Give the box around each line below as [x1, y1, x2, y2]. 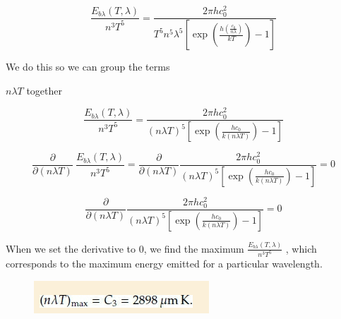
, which [285, 241, 317, 255]
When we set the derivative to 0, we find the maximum [6, 241, 244, 255]
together [26, 83, 63, 97]
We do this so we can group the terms [6, 59, 170, 74]
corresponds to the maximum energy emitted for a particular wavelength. [6, 256, 323, 271]
